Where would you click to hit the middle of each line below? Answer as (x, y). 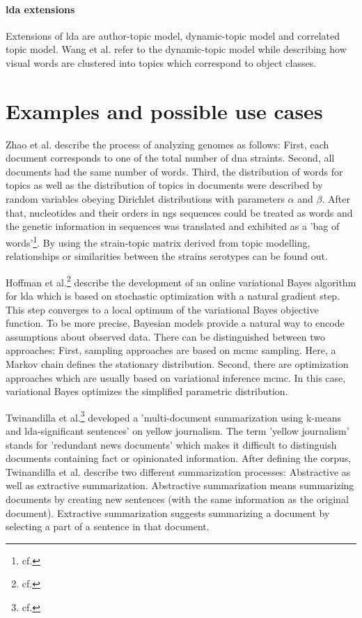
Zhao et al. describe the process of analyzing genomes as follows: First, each (167, 144)
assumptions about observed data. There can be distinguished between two (166, 336)
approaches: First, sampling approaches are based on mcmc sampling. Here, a (171, 350)
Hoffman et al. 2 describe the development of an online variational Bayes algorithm (181, 281)
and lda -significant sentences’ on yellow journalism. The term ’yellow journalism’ (178, 430)
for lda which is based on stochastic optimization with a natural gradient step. (173, 295)
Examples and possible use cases (164, 110)
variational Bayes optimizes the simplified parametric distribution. (147, 391)
